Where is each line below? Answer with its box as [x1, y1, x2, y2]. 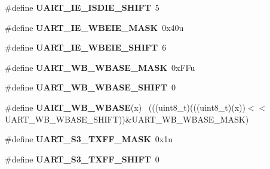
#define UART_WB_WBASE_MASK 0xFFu [5, 61, 195, 73]
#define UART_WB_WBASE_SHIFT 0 [5, 81, 176, 93]
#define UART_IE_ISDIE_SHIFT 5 [5, 1, 159, 13]
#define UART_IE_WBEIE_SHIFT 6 [5, 41, 167, 54]
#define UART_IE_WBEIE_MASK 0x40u [5, 21, 184, 33]
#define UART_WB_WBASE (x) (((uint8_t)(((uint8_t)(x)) [5, 101, 246, 113]
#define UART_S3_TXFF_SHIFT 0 [5, 152, 159, 165]
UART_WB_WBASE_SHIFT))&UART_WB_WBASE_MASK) [5, 112, 249, 125]
